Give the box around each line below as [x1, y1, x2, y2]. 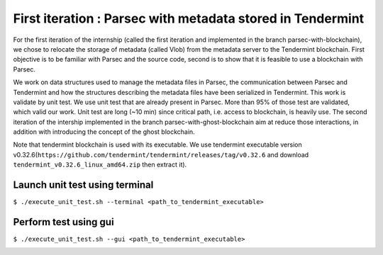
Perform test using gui [13, 216, 114, 228]
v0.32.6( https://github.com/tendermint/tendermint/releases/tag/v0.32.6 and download [13, 150, 309, 159]
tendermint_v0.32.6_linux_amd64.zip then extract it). [13, 160, 187, 169]
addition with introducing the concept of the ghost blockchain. [13, 127, 195, 136]
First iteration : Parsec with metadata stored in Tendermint [13, 11, 365, 26]
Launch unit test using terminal [13, 179, 154, 191]
